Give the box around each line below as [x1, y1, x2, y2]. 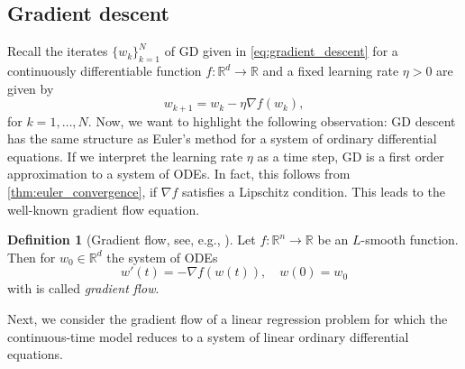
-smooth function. [360, 230, 459, 249]
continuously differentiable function [7, 61, 202, 79]
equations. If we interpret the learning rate [7, 146, 243, 165]
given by [7, 78, 54, 97]
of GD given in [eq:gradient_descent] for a [164, 42, 398, 60]
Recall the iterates [7, 42, 108, 60]
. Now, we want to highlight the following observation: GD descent [87, 111, 456, 130]
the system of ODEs [106, 247, 218, 266]
